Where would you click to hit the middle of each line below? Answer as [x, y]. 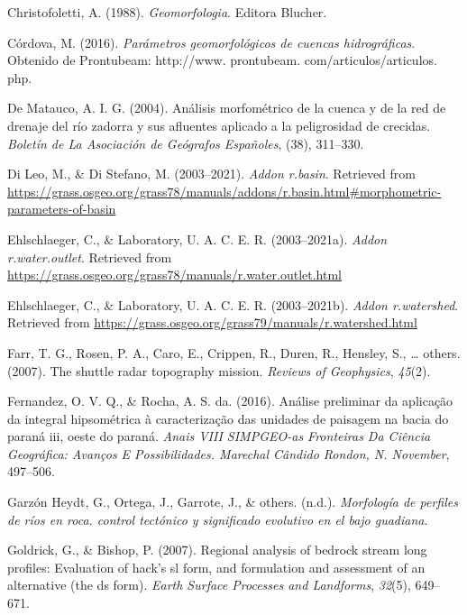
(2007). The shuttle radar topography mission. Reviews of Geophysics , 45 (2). [219, 370]
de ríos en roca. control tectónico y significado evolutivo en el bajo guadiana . [218, 519]
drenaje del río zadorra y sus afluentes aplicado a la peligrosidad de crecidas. [219, 125]
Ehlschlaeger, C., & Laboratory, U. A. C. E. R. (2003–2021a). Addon [197, 239]
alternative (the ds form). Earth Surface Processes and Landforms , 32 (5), [209, 585]
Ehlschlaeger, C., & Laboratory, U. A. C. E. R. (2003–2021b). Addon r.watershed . [233, 304]
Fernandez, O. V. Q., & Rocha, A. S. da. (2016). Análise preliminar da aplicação [230, 401]
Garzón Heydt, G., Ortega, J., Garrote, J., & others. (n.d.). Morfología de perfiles [233, 502]
